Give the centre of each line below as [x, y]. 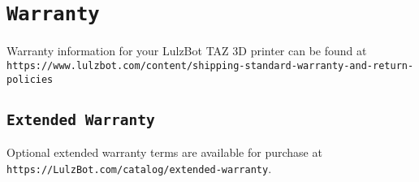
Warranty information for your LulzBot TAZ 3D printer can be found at [187, 51]
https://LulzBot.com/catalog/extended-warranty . [139, 168]
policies [30, 79]
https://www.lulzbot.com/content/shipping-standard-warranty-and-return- [210, 65]
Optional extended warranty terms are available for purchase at [164, 152]
